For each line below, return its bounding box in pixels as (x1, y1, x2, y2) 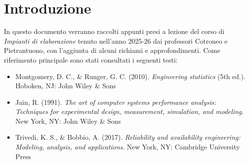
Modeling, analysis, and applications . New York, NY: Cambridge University (15, 142, 240, 152)
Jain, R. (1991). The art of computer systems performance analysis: (15, 97, 216, 107)
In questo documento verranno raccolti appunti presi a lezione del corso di (4, 26, 225, 36)
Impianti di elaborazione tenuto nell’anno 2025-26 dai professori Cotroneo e (4, 35, 228, 46)
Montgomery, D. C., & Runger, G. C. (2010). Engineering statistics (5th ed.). (15, 71, 246, 81)
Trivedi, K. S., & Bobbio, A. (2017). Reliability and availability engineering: (15, 132, 241, 142)
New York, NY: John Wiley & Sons (15, 115, 121, 126)
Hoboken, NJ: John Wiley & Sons (15, 81, 116, 91)
